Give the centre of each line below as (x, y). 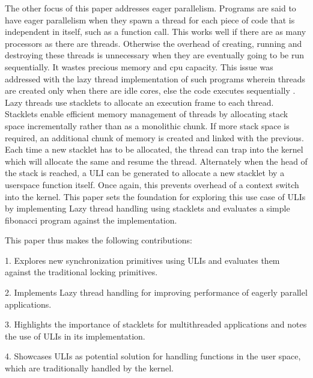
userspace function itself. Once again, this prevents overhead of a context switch (152, 184)
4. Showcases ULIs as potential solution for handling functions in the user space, (153, 356)
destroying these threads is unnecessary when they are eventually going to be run (155, 55)
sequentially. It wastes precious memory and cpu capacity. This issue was (139, 66)
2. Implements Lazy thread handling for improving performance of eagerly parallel (156, 292)
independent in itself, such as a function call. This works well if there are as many (156, 32)
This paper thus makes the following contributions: (99, 240)
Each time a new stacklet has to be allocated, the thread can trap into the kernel (154, 149)
